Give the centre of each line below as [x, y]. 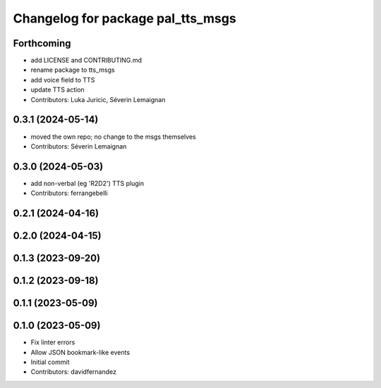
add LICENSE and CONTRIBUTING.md [86, 61]
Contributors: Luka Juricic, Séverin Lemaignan [98, 99]
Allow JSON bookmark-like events [80, 352]
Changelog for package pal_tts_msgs [125, 18]
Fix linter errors [53, 342]
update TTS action [58, 90]
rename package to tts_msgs [73, 70]
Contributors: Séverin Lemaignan [79, 146]
